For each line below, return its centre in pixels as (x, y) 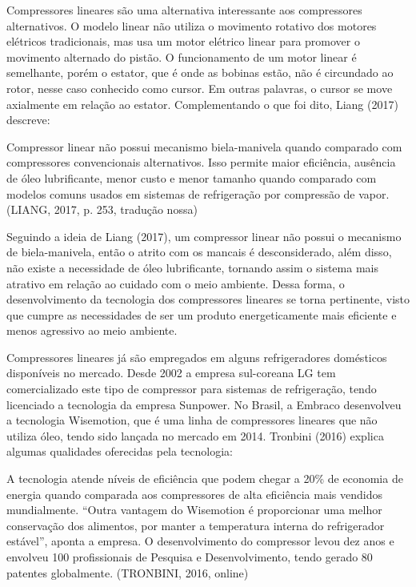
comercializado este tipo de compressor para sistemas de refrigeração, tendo (192, 389)
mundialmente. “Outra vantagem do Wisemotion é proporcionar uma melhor (194, 510)
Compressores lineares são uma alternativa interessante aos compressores (184, 10)
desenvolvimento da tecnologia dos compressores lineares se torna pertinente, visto (208, 299)
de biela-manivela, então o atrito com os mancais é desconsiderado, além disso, (199, 252)
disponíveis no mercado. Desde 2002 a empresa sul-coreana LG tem (171, 373)
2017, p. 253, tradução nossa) (126, 209)
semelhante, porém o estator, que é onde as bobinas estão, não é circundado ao (200, 72)
